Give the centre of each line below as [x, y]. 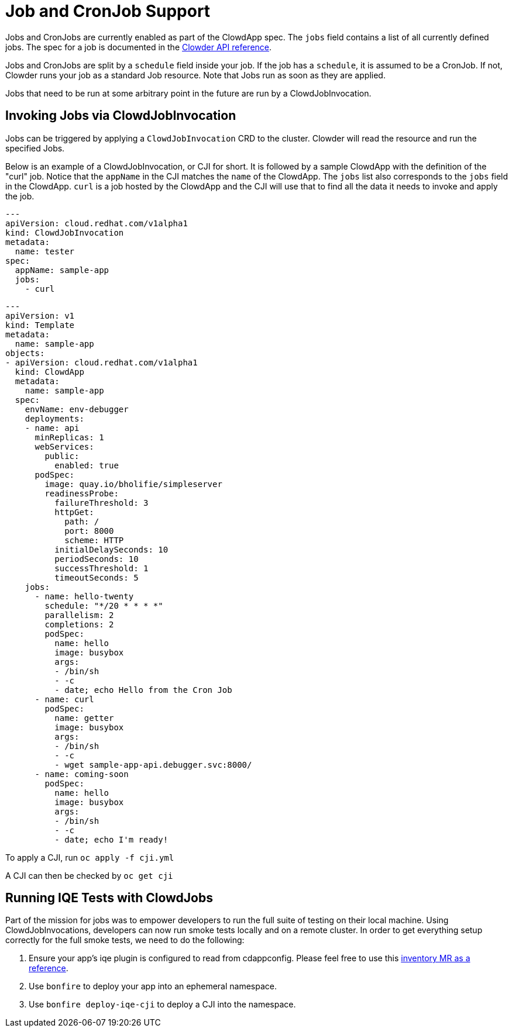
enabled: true [87, 465]
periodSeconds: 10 [97, 559]
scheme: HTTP [94, 540]
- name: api [52, 428]
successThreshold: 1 [102, 568]
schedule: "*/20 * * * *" [104, 605]
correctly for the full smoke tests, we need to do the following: [125, 940]
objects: [25, 353]
